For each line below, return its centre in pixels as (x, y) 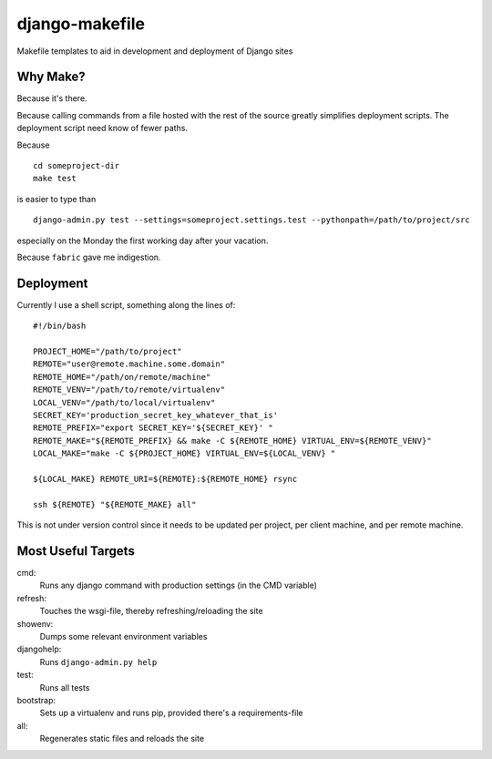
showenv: (35, 623)
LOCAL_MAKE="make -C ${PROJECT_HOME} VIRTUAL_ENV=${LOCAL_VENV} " (184, 454)
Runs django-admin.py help (98, 662)
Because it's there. (52, 98)
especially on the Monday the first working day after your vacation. (143, 241)
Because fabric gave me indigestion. (89, 257)
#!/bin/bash (60, 326)
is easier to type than (56, 199)
